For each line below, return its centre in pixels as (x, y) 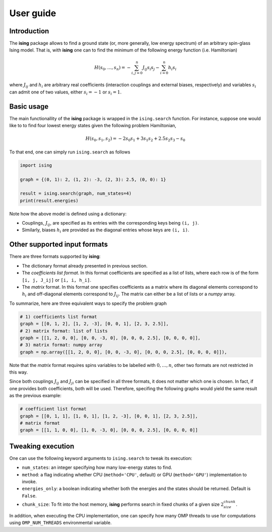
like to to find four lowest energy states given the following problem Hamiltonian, (93, 126)
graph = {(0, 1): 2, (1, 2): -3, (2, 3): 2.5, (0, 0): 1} (93, 179)
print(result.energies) (49, 200)
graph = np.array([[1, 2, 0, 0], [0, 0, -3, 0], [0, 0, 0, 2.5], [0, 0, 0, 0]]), (124, 352)
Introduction (29, 31)
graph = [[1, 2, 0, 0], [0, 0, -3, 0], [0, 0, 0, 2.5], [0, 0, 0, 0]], (110, 338)
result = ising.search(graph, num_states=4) (76, 194)
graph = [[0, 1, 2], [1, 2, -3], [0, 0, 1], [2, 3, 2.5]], (94, 324)
